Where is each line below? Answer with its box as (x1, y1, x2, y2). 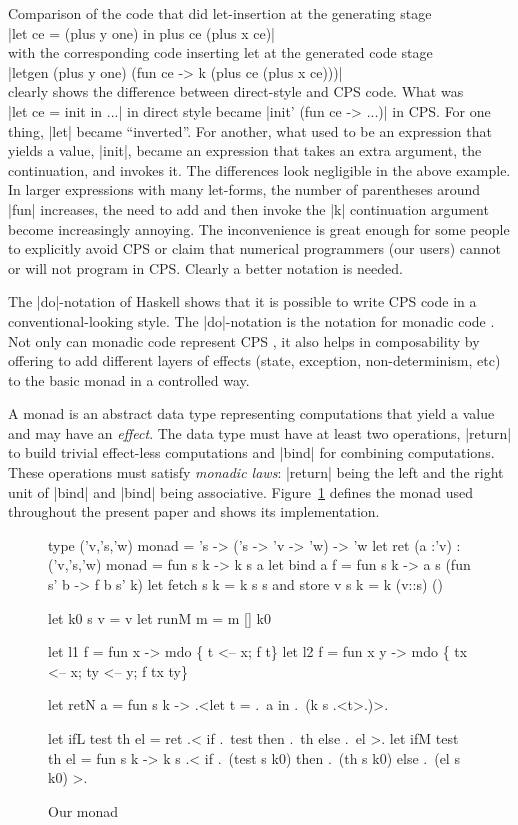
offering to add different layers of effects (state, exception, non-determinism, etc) (8, 350, 501, 371)
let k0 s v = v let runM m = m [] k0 (48, 607, 271, 628)
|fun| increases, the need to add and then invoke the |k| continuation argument (8, 198, 489, 219)
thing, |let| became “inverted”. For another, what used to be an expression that (8, 120, 492, 141)
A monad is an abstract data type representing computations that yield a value (8, 403, 495, 424)
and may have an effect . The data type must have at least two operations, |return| (8, 422, 512, 443)
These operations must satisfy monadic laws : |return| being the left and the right (8, 462, 504, 483)
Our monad (48, 800, 119, 821)
